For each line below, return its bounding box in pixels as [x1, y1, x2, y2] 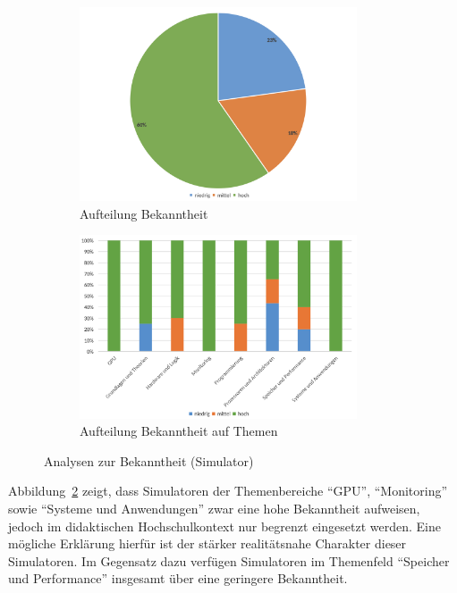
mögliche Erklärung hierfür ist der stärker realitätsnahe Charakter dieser [8, 534, 407, 553]
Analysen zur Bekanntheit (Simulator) [44, 451, 254, 470]
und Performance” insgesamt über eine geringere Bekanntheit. [8, 569, 348, 588]
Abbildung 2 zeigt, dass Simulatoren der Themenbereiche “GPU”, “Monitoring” [8, 481, 448, 500]
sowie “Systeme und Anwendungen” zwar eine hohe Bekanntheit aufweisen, [8, 498, 420, 517]
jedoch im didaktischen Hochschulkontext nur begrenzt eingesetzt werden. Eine [8, 516, 441, 535]
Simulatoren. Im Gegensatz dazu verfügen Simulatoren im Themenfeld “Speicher [8, 551, 450, 570]
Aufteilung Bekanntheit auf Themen [80, 422, 278, 440]
